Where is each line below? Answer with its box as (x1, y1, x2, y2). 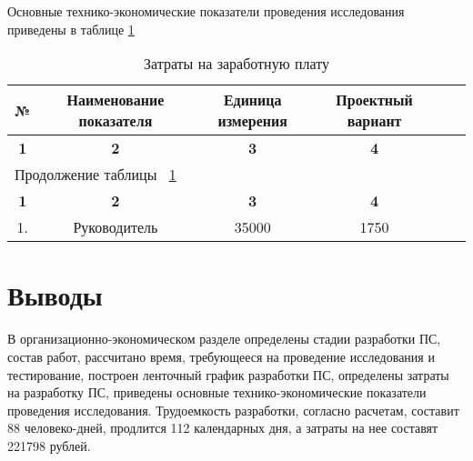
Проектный (336, 89, 413, 111)
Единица (223, 89, 282, 111)
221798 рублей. (7, 436, 91, 455)
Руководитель (73, 216, 158, 238)
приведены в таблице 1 (7, 19, 135, 38)
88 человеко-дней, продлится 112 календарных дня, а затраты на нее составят (7, 418, 438, 437)
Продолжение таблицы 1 (15, 164, 176, 185)
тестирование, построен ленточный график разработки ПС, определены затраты (7, 365, 449, 384)
